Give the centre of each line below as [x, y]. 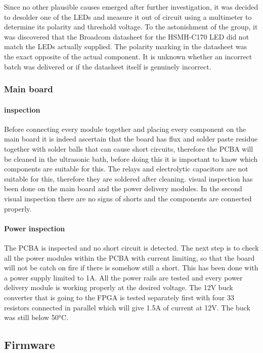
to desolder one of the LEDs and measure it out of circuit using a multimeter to [128, 16]
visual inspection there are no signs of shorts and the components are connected [128, 198]
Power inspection [35, 228]
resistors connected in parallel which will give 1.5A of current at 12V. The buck [127, 307]
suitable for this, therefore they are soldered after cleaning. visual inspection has [128, 178]
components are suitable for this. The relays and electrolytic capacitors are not [126, 169]
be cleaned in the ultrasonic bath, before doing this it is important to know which [131, 158]
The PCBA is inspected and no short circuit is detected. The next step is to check [131, 247]
